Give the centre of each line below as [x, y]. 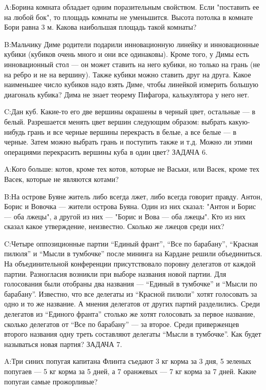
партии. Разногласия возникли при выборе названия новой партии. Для [115, 273]
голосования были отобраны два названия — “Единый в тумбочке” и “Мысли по [131, 284]
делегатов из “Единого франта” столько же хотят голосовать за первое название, [130, 314]
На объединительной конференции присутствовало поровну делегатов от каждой [130, 264]
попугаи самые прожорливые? [51, 381]
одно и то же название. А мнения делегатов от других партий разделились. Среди [132, 304]
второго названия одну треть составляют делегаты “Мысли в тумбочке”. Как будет [133, 334]
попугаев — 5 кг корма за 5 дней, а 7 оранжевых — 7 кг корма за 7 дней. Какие [130, 371]
